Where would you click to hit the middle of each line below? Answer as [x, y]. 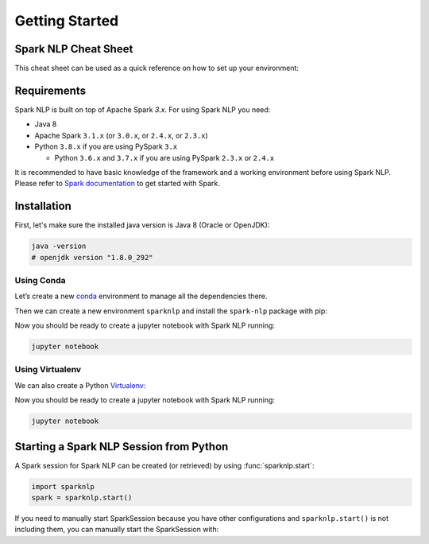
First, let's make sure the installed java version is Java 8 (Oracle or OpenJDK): [142, 225]
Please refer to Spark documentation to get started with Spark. [117, 184]
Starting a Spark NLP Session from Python [122, 447]
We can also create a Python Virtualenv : [80, 385]
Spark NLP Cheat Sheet [74, 49]
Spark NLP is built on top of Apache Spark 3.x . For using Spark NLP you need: [143, 109]
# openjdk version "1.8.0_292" [93, 257]
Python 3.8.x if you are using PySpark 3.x [106, 146]
